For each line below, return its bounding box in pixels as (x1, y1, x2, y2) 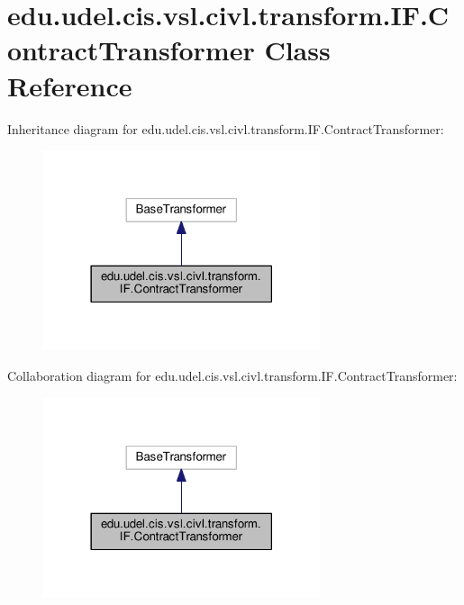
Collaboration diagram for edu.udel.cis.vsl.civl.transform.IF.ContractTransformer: (7, 366, 458, 384)
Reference (7, 67, 132, 104)
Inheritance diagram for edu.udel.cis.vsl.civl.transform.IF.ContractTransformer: (7, 119, 444, 138)
